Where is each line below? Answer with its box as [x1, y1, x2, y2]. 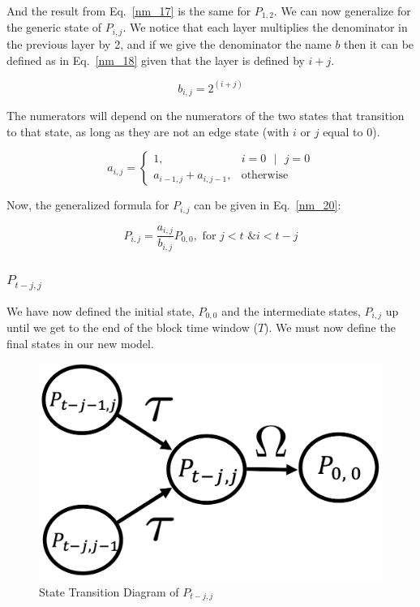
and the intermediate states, [221, 302, 361, 319]
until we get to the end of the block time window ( [6, 319, 258, 336]
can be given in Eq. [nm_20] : [194, 196, 341, 213]
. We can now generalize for [273, 2, 411, 19]
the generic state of [6, 19, 102, 36]
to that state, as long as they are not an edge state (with [6, 123, 289, 140]
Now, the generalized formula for [6, 196, 169, 213]
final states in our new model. [6, 334, 154, 351]
